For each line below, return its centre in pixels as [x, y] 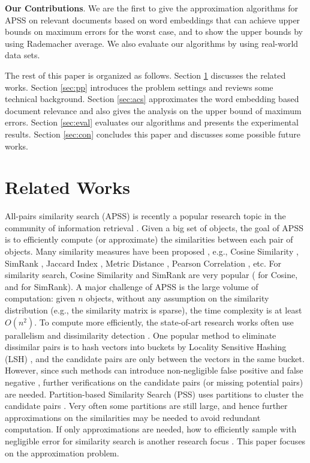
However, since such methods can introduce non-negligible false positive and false [154, 370]
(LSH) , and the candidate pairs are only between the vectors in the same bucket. [155, 358]
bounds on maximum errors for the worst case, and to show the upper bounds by [154, 32]
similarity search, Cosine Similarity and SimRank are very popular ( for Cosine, [151, 275]
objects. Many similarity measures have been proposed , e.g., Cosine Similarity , [152, 251]
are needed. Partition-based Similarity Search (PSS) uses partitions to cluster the [154, 394]
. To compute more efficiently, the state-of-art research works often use [164, 322]
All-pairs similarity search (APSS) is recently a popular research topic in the [145, 216]
